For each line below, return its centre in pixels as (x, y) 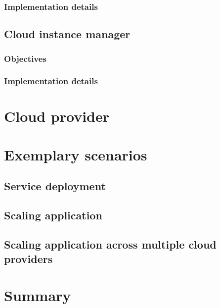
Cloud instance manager (67, 34)
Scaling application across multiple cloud (110, 244)
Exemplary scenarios (76, 154)
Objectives (25, 58)
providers (28, 259)
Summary (38, 295)
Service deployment (55, 186)
